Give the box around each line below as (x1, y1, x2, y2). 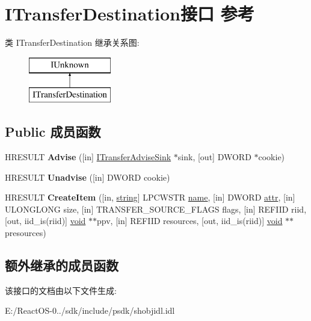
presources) (5, 226, 46, 239)
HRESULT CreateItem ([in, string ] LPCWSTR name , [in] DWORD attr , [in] (5, 191, 295, 204)
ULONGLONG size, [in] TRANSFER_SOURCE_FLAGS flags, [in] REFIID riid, (5, 202, 307, 215)
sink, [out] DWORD (177, 151, 251, 163)
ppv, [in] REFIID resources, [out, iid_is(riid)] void (97, 214, 283, 227)
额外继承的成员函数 (5, 256, 119, 275)
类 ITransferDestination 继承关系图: (5, 36, 140, 49)
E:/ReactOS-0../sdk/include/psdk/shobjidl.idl (5, 304, 175, 317)
